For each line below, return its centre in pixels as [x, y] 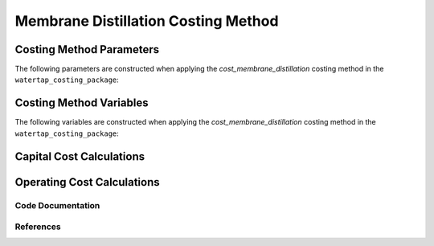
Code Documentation [57, 205]
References [38, 227]
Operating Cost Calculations [87, 182]
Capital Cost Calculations [80, 156]
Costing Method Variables [82, 103]
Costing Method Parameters [87, 49]
